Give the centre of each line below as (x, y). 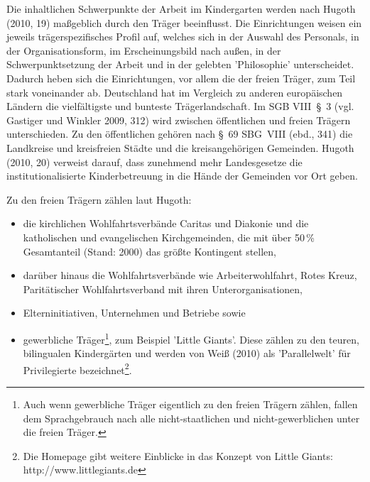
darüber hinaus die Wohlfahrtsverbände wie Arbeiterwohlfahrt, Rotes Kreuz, (190, 275)
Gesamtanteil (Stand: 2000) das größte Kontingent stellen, (149, 251)
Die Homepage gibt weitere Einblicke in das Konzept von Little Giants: (178, 455)
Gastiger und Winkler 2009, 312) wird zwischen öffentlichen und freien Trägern (179, 120)
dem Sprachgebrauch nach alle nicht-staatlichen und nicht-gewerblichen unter (191, 418)
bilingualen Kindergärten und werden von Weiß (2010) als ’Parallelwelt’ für (187, 353)
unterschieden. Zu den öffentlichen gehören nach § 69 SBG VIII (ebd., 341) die (180, 134)
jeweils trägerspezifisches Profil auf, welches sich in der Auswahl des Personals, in (183, 37)
